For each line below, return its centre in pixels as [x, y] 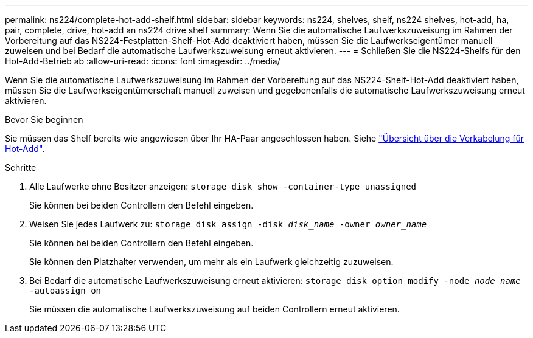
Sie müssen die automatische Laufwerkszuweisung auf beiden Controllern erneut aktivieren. [214, 309]
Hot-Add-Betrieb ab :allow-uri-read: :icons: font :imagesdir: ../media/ [143, 61]
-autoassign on [65, 291]
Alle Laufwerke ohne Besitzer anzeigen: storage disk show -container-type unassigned [223, 186]
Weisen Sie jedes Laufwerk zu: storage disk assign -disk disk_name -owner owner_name [228, 224]
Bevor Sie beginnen [44, 119]
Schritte [21, 167]
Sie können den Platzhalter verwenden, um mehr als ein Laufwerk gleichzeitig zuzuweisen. [211, 262]
